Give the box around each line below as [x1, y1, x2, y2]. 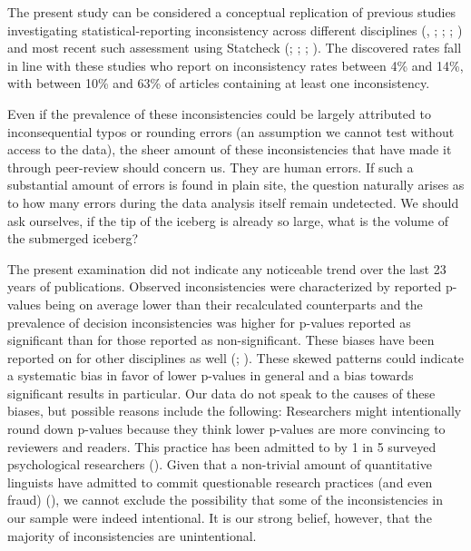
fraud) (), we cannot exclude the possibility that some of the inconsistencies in [7, 490, 443, 509]
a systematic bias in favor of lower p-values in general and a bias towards [7, 366, 414, 385]
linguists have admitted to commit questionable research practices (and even [7, 472, 433, 491]
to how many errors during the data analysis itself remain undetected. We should [7, 192, 459, 212]
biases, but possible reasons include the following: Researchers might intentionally [7, 401, 462, 420]
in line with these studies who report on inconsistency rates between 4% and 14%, [7, 55, 464, 74]
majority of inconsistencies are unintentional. [7, 526, 257, 545]
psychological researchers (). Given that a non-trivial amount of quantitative [7, 455, 432, 474]
